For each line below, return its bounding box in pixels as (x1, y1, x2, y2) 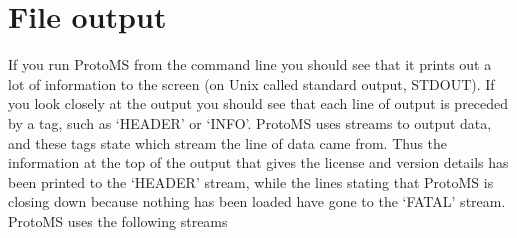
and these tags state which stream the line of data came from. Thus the (8, 132, 448, 153)
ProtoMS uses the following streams (8, 210, 228, 231)
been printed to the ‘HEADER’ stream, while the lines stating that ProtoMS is (8, 171, 494, 192)
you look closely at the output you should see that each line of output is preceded (8, 93, 509, 114)
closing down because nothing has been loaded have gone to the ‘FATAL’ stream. (8, 191, 506, 212)
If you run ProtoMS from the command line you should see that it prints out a (8, 54, 492, 75)
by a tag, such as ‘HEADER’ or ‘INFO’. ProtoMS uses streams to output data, (8, 112, 492, 133)
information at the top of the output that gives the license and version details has (8, 152, 509, 173)
